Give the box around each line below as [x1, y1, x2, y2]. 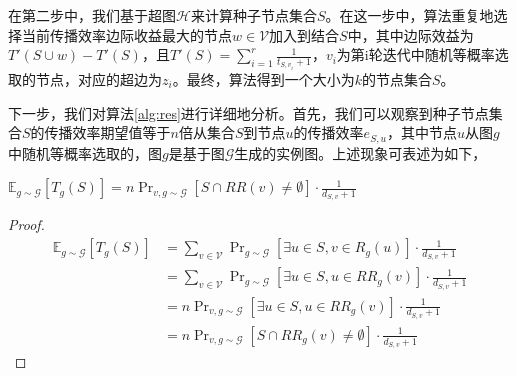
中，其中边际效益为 [347, 24, 474, 45]
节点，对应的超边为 [35, 69, 162, 90]
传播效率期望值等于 [44, 122, 171, 143]
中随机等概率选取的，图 [8, 142, 162, 163]
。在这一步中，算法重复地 [325, 5, 494, 25]
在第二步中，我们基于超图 [8, 5, 176, 25]
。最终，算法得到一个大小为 [172, 69, 355, 90]
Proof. [8, 214, 45, 235]
